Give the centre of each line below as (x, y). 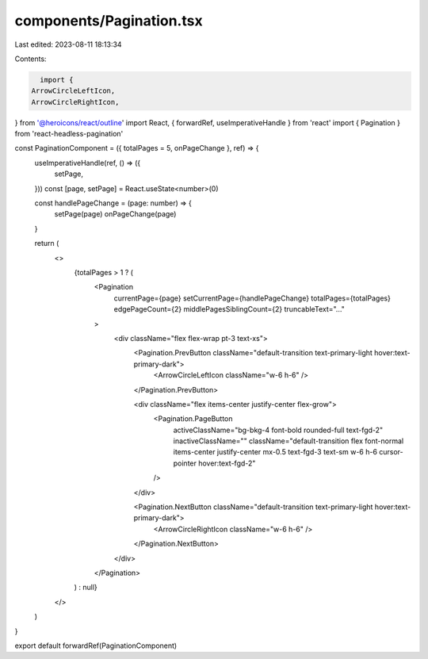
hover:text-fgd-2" (227, 463)
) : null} (86, 588)
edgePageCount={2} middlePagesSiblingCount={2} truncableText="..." (229, 309)
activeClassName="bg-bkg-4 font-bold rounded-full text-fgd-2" (278, 430)
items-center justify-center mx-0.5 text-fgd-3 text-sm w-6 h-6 (275, 452)
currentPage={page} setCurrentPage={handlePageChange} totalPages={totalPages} (252, 298)
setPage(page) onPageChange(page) (115, 214)
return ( (47, 243)
